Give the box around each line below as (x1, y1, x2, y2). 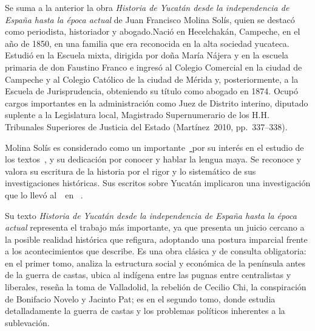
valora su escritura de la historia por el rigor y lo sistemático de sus (5, 164, 256, 177)
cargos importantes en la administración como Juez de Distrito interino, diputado (5, 96, 308, 109)
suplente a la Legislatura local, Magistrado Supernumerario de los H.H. (5, 108, 269, 121)
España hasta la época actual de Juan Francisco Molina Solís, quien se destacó (5, 13, 295, 26)
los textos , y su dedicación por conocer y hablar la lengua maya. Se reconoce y (5, 153, 302, 165)
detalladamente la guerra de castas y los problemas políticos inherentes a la (5, 304, 285, 317)
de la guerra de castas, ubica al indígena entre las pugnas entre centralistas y (5, 268, 291, 281)
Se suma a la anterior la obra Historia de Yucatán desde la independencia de (5, 1, 290, 13)
